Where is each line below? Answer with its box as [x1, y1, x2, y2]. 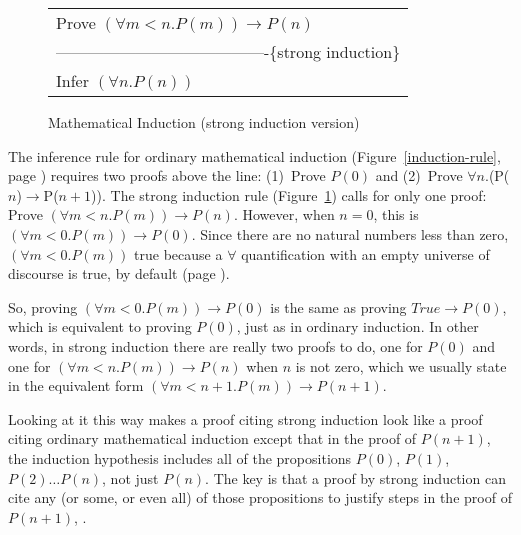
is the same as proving [270, 296, 407, 317]
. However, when [233, 204, 335, 225]
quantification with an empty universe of [241, 243, 490, 264]
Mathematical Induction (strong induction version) [48, 112, 360, 132]
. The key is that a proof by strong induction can [205, 467, 506, 488]
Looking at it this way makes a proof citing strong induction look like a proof [8, 408, 483, 429]
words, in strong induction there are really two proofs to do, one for [8, 335, 423, 356]
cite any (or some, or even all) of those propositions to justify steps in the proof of [8, 487, 512, 508]
